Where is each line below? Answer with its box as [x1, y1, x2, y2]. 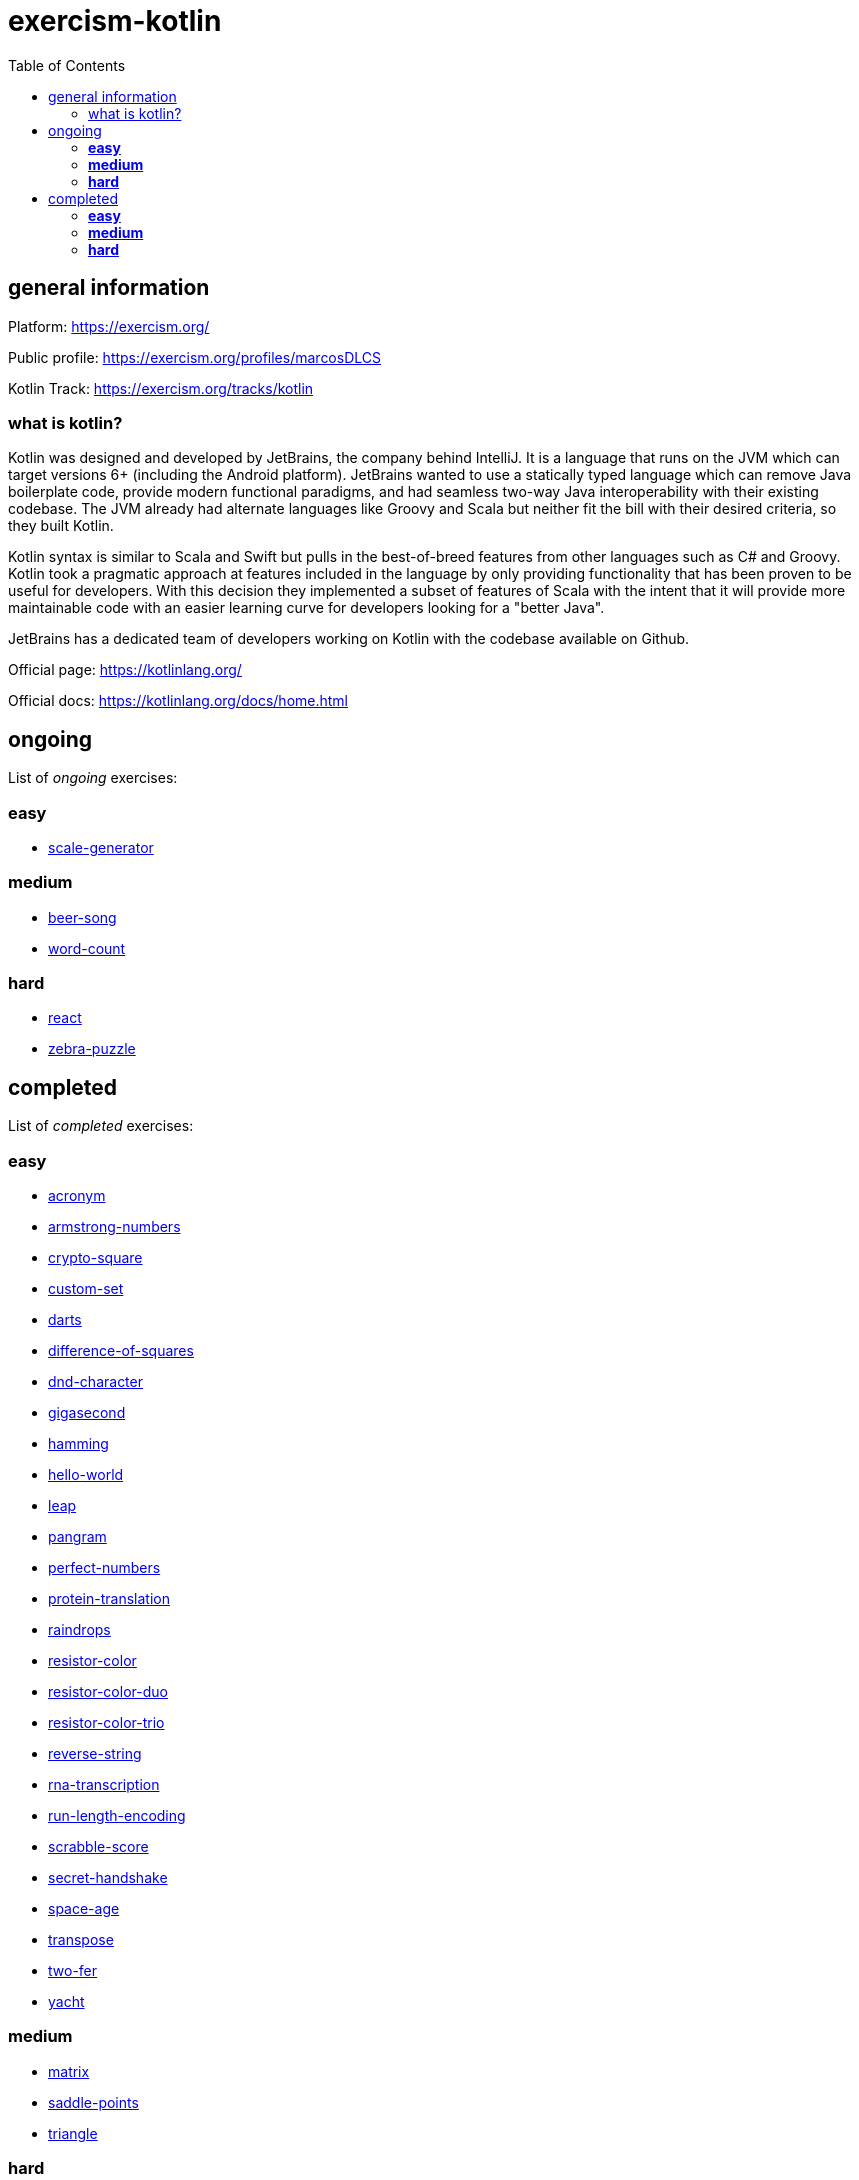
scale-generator [48, 838, 154, 856]
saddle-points [48, 2093, 139, 2111]
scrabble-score [48, 1838, 149, 1856]
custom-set [48, 1280, 124, 1298]
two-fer [48, 1962, 98, 1980]
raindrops [48, 1621, 111, 1639]
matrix [48, 2062, 90, 2080]
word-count [48, 939, 126, 957]
